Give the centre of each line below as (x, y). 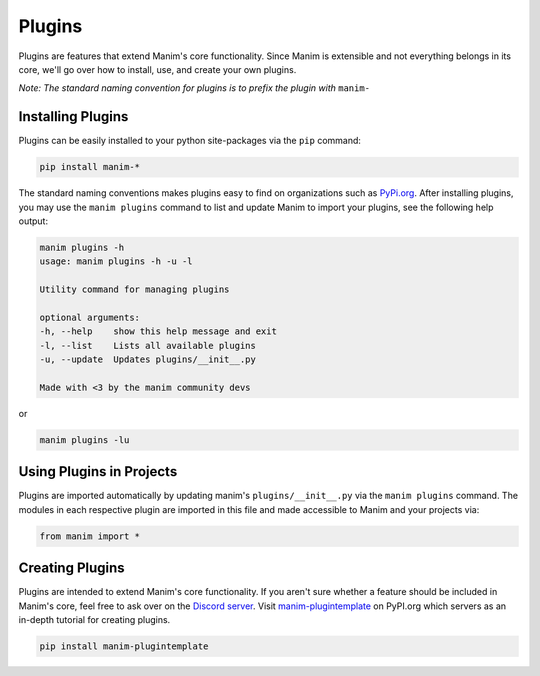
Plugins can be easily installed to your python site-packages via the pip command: (190, 141)
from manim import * (89, 536)
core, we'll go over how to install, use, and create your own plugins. (157, 69)
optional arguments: (89, 317)
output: (33, 221)
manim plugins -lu (84, 439)
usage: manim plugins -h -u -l (116, 261)
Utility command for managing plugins (134, 289)
